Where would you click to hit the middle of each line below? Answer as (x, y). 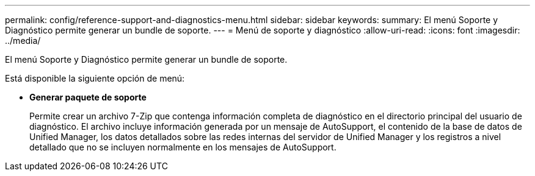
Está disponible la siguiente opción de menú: (95, 78)
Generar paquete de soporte (88, 97)
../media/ (23, 40)
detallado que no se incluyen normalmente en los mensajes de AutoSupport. (183, 147)
